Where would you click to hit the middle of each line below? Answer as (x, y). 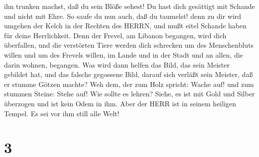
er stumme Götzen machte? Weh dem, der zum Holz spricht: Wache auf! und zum (129, 84)
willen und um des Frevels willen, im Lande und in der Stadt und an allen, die (124, 54)
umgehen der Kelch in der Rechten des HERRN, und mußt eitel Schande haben (126, 26)
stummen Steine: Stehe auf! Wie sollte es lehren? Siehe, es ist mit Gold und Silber (129, 94)
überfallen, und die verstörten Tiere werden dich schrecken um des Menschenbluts (129, 45)
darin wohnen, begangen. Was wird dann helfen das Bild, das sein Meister (117, 64)
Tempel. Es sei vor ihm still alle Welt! (62, 113)
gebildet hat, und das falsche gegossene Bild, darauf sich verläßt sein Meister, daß (129, 74)
